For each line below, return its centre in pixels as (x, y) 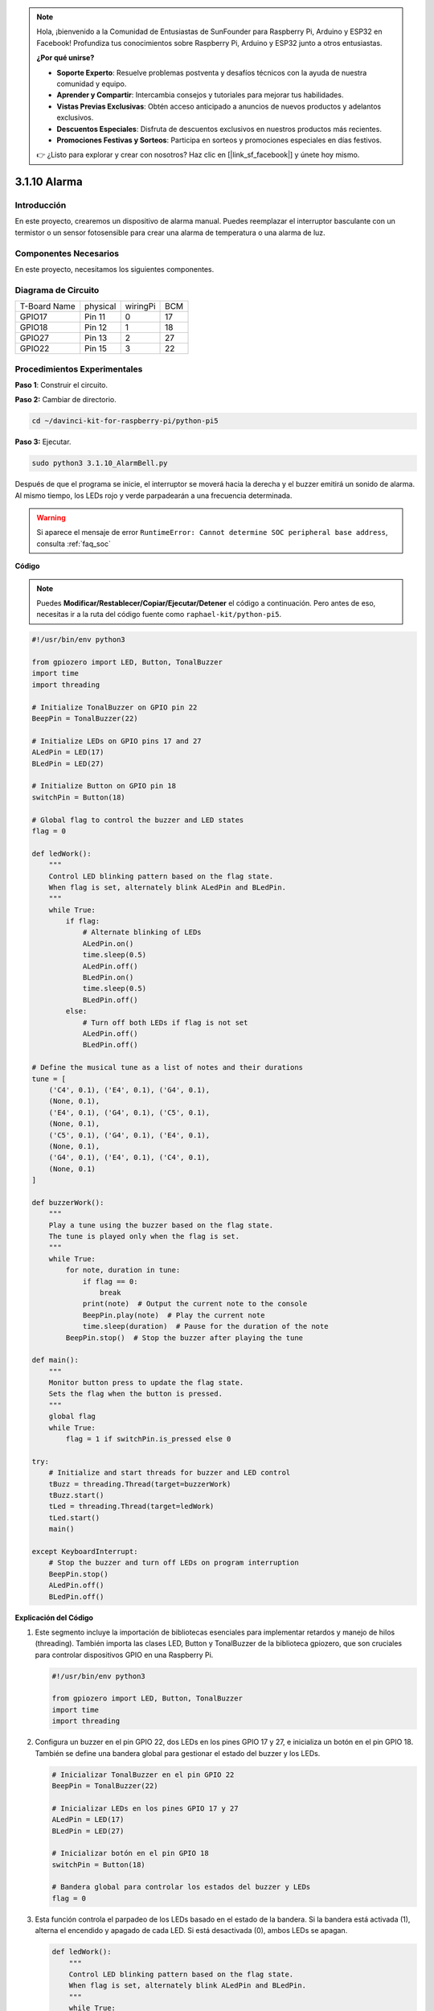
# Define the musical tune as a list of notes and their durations (168, 1067)
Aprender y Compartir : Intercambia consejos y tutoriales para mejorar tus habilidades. (200, 95)
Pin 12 (96, 327)
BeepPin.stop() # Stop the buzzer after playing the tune (184, 1338)
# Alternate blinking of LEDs (142, 932)
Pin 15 (96, 348)
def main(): (55, 1360)
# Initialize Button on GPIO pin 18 (104, 786)
